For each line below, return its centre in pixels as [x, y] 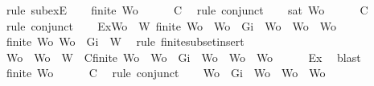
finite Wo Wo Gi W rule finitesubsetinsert [125, 41]
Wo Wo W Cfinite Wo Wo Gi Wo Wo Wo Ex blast [183, 57]
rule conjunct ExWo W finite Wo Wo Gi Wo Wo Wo [171, 25]
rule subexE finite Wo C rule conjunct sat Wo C [187, 10]
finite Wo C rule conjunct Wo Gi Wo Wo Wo [166, 73]
